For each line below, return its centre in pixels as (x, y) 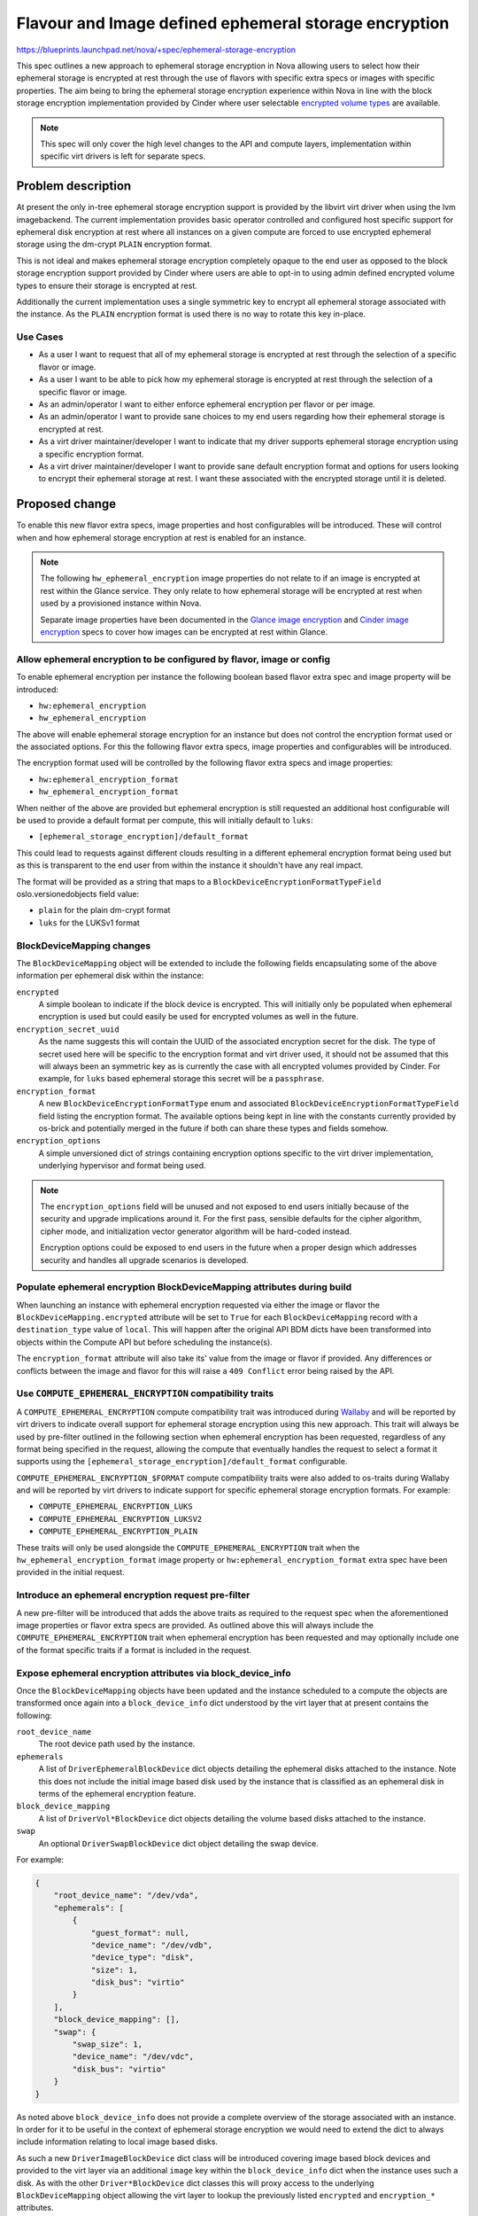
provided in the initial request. (71, 1572)
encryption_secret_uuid (68, 1029)
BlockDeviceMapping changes (84, 946)
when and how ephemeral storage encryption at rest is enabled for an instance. (162, 537)
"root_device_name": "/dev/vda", (126, 1896)
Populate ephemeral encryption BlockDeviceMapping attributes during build (184, 1287)
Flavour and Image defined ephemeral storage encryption (233, 23)
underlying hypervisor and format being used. (122, 1166)
